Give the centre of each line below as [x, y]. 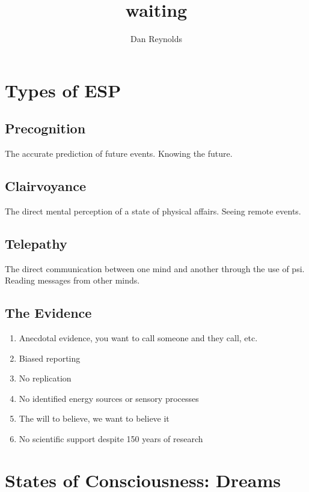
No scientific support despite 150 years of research [111, 439]
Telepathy [36, 243]
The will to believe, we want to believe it [94, 418]
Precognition [45, 128]
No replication [45, 378]
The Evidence [48, 313]
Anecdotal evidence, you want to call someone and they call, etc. [138, 338]
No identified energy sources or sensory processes [109, 398]
